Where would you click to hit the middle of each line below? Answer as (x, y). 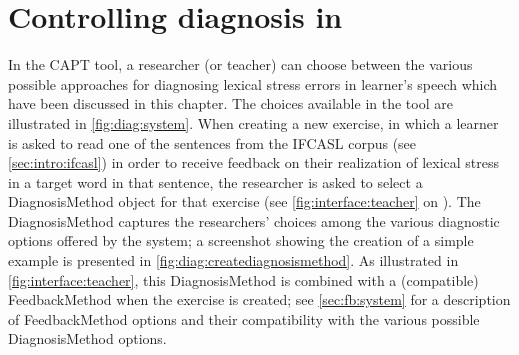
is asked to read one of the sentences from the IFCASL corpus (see (212, 142)
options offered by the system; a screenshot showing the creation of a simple (241, 240)
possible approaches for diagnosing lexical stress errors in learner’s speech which (253, 83)
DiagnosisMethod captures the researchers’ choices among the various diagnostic (254, 220)
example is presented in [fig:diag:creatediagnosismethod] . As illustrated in (233, 260)
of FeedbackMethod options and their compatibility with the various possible (244, 318)
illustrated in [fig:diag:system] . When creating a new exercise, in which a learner (253, 122)
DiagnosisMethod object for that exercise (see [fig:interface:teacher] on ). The (244, 201)
